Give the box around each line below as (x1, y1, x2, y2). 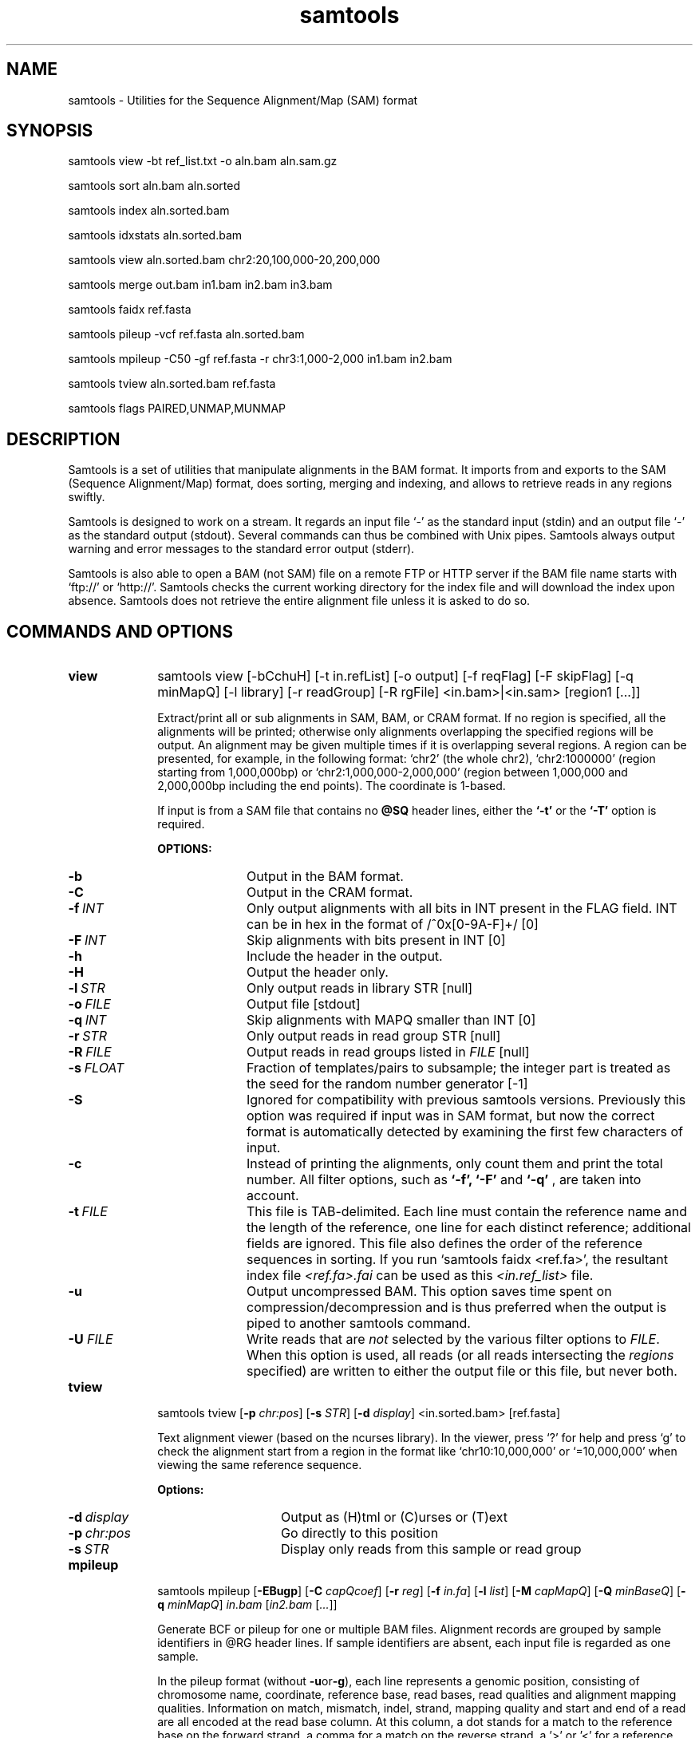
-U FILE (68, 1331, 113, 1348)
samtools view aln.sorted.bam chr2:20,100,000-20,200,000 (68, 253, 381, 267)
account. (246, 1187, 299, 1204)
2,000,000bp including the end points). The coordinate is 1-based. (157, 779, 506, 793)
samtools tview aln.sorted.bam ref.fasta (68, 377, 276, 391)
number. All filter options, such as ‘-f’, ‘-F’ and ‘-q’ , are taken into (246, 1171, 642, 1188)
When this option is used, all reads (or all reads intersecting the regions (246, 1347, 674, 1364)
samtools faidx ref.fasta (68, 302, 192, 317)
